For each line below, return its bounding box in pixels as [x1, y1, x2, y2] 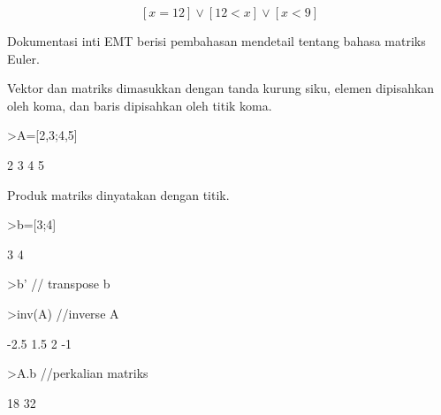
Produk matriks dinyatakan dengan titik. [7, 185, 230, 204]
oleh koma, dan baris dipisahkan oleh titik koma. [7, 96, 272, 114]
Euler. [7, 49, 40, 67]
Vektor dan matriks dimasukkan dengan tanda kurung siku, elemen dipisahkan [7, 79, 435, 97]
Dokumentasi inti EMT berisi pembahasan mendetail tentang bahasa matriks [7, 32, 426, 50]
